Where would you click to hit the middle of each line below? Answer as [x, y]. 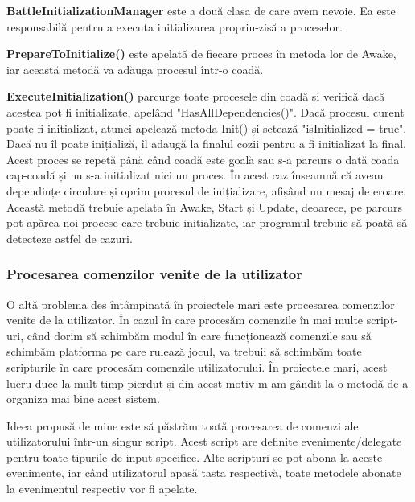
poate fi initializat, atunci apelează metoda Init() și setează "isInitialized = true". [207, 128]
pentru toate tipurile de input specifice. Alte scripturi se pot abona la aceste [195, 457]
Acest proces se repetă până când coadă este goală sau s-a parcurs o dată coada [203, 159]
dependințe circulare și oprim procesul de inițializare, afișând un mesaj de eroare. [207, 190]
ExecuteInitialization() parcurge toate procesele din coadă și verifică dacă [196, 96]
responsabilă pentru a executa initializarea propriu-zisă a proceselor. [175, 26]
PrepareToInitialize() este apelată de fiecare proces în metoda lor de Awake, [201, 53]
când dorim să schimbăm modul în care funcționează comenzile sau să [199, 335]
